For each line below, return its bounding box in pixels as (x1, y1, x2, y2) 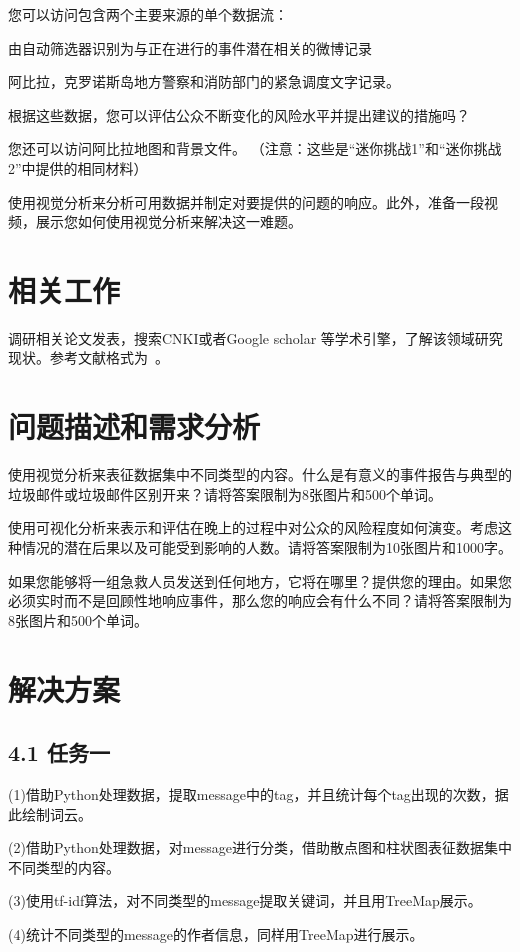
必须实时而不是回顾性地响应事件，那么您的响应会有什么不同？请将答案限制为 (8, 590, 512, 611)
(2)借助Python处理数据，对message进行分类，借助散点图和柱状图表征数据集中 (8, 837, 512, 858)
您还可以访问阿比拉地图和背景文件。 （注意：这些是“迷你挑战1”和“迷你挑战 (8, 138, 502, 159)
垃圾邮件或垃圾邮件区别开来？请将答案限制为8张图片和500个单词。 (8, 483, 442, 504)
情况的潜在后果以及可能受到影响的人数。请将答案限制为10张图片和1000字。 (21, 536, 512, 557)
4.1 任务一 (8, 737, 110, 768)
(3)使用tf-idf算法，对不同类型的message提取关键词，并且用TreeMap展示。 (8, 890, 482, 911)
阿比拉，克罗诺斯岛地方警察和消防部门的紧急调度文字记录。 (8, 71, 400, 92)
